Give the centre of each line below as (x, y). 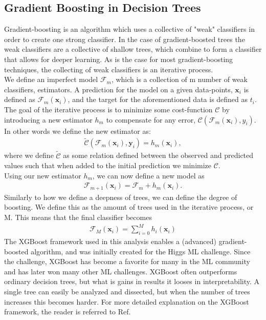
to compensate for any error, (151, 119)
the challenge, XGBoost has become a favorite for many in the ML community (127, 261)
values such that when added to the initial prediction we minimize (108, 165)
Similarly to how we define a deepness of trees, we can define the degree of (121, 197)
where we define (29, 155)
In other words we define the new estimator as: (77, 131)
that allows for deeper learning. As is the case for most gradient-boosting (119, 59)
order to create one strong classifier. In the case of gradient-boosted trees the (125, 39)
